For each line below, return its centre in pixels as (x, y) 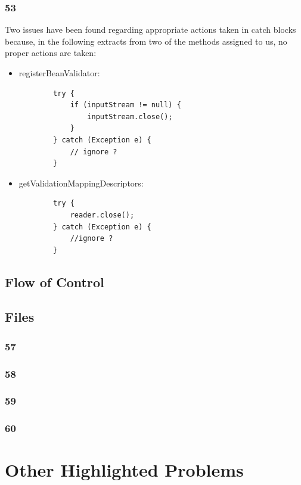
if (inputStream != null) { (125, 105)
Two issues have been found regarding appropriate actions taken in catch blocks (150, 29)
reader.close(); (102, 215)
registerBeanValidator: (59, 73)
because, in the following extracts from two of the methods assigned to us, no (146, 41)
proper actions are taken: (51, 53)
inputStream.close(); (130, 116)
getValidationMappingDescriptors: (81, 183)
